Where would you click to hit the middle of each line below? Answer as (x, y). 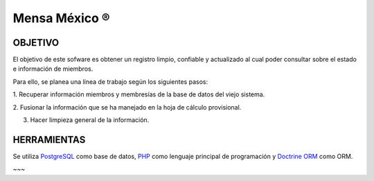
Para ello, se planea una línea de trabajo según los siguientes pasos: (110, 81)
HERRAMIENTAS (49, 140)
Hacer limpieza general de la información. (90, 120)
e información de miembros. (53, 69)
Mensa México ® (61, 18)
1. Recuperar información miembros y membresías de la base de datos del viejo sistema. (139, 94)
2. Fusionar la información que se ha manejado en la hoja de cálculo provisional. (127, 107)
